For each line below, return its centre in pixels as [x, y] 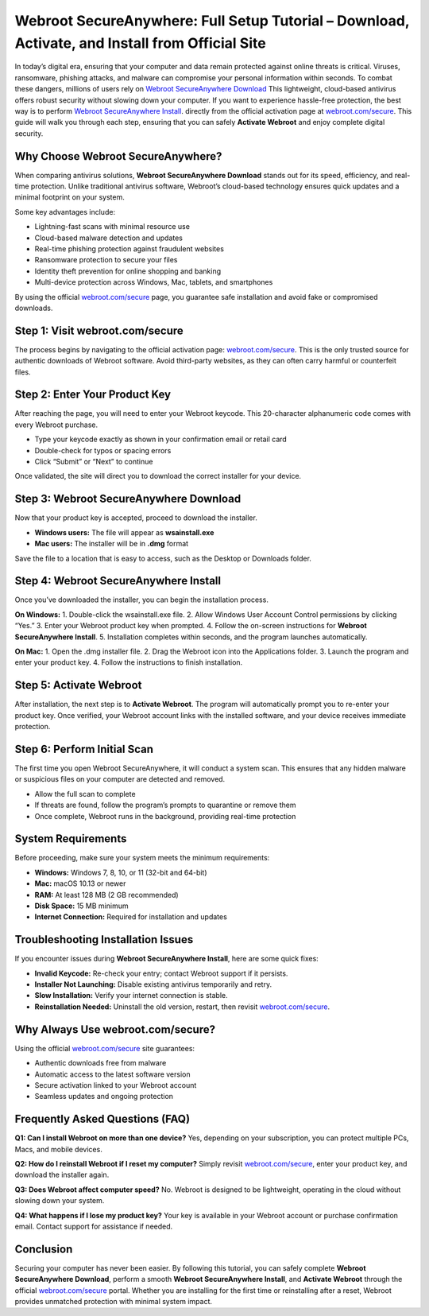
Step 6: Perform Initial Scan [84, 749]
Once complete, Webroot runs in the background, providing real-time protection [165, 816]
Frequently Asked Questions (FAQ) [102, 1119]
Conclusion [44, 1249]
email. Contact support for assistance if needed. [94, 1226]
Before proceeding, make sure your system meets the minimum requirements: [142, 858]
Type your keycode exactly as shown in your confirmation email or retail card [161, 439]
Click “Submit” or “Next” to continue [94, 462]
